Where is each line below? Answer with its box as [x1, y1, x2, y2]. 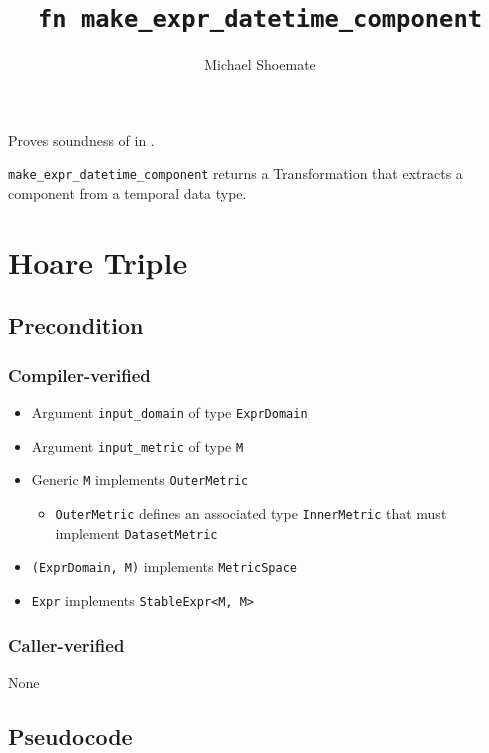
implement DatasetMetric [55, 522, 218, 543]
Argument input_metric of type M [31, 435, 244, 456]
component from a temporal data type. [8, 183, 247, 204]
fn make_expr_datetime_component [37, 5, 483, 34]
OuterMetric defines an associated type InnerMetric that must [55, 503, 447, 524]
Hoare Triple [8, 241, 188, 282]
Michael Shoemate [204, 54, 316, 75]
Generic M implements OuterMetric [31, 469, 249, 490]
